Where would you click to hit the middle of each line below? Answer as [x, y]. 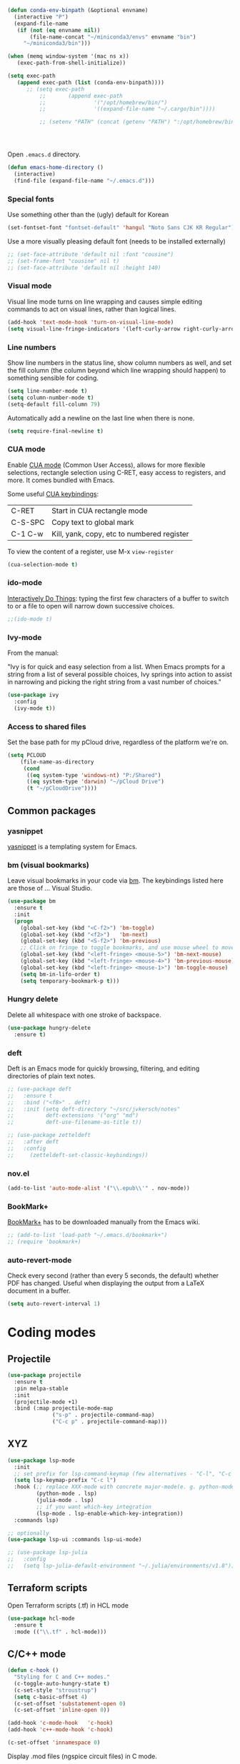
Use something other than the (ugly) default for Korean [88, 215]
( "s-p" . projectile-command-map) [104, 1415]
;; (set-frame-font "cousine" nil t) [64, 261]
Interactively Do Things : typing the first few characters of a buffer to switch [118, 598]
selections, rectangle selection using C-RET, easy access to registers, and [117, 472]
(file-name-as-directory [57, 762]
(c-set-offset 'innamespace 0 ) [54, 1743]
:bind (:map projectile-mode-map [64, 1408]
